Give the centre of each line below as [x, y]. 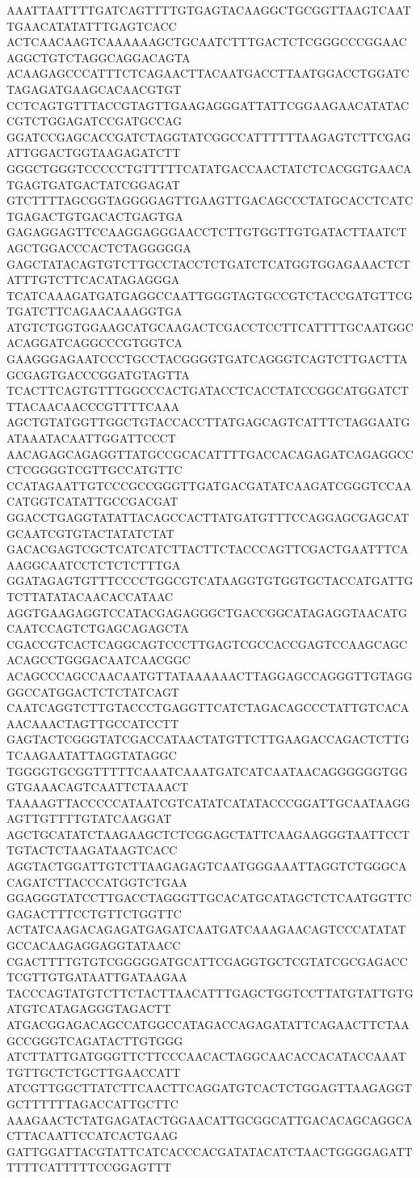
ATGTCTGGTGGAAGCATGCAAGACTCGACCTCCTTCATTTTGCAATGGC [210, 326]
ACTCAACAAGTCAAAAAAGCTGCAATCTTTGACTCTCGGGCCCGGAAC [207, 42]
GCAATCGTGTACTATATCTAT [90, 533]
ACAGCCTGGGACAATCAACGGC [99, 660]
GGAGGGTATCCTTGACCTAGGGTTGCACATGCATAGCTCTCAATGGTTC [209, 898]
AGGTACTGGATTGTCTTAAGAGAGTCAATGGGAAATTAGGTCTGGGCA [207, 866]
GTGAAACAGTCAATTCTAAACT [98, 787]
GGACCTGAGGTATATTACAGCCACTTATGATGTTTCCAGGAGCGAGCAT [208, 517]
